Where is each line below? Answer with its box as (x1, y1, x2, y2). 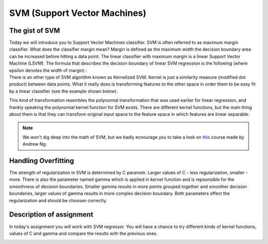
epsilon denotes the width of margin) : (9, 67, 87, 73)
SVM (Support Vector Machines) (9, 7, 146, 18)
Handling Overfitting (9, 157, 74, 165)
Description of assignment (9, 210, 94, 219)
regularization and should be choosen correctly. (9, 197, 108, 203)
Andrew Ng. (22, 141, 47, 147)
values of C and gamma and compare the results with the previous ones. (9, 230, 158, 236)
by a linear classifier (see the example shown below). (9, 88, 118, 94)
